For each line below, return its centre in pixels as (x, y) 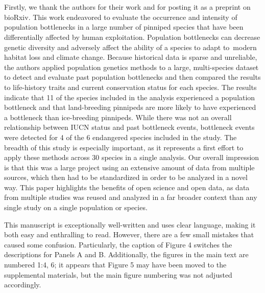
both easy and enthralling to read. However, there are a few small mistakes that (129, 234)
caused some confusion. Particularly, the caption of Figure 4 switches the (118, 244)
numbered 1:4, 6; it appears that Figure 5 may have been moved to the (115, 265)
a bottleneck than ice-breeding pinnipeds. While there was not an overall (118, 117)
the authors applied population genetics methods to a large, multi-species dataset (131, 67)
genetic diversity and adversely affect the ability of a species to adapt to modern (130, 47)
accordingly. (23, 285)
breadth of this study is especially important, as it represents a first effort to (124, 147)
